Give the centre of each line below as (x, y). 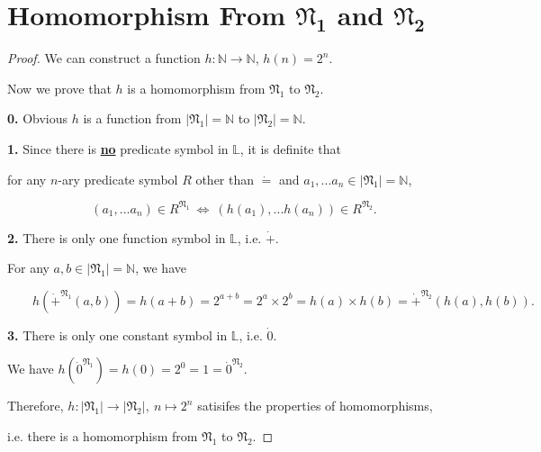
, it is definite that (290, 148)
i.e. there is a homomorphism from (103, 435)
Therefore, (36, 406)
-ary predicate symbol (118, 179)
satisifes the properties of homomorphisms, (315, 406)
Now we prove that (59, 88)
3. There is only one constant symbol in (117, 334)
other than (225, 179)
